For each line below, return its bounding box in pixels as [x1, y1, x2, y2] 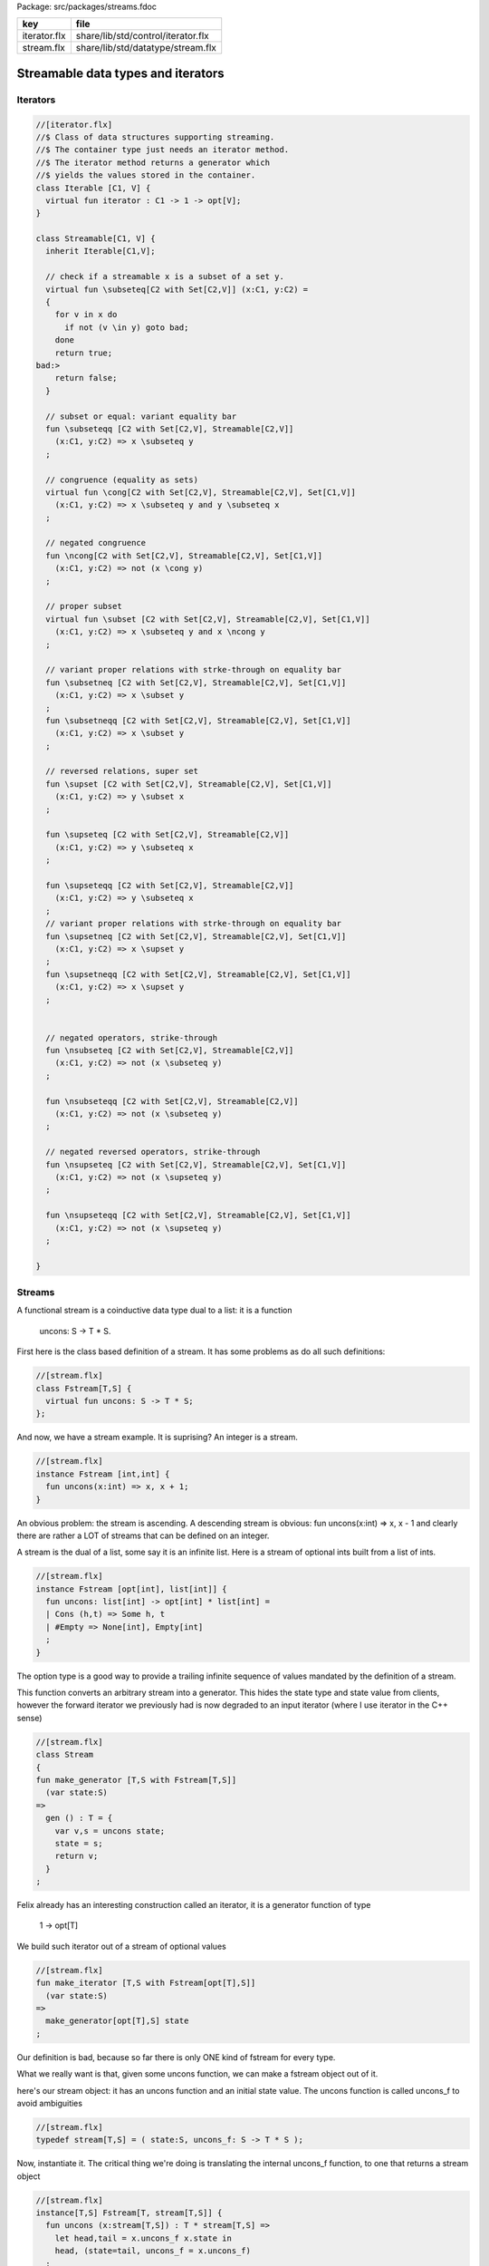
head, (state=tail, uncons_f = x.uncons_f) [54, 2246, 251, 2256]
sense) [16, 1712, 43, 1723]
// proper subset [45, 601, 122, 612]
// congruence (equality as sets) [45, 474, 199, 485]
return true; [54, 347, 113, 358]
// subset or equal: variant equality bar [45, 411, 237, 421]
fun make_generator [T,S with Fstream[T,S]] [35, 1775, 237, 1785]
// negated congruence [45, 537, 147, 548]
